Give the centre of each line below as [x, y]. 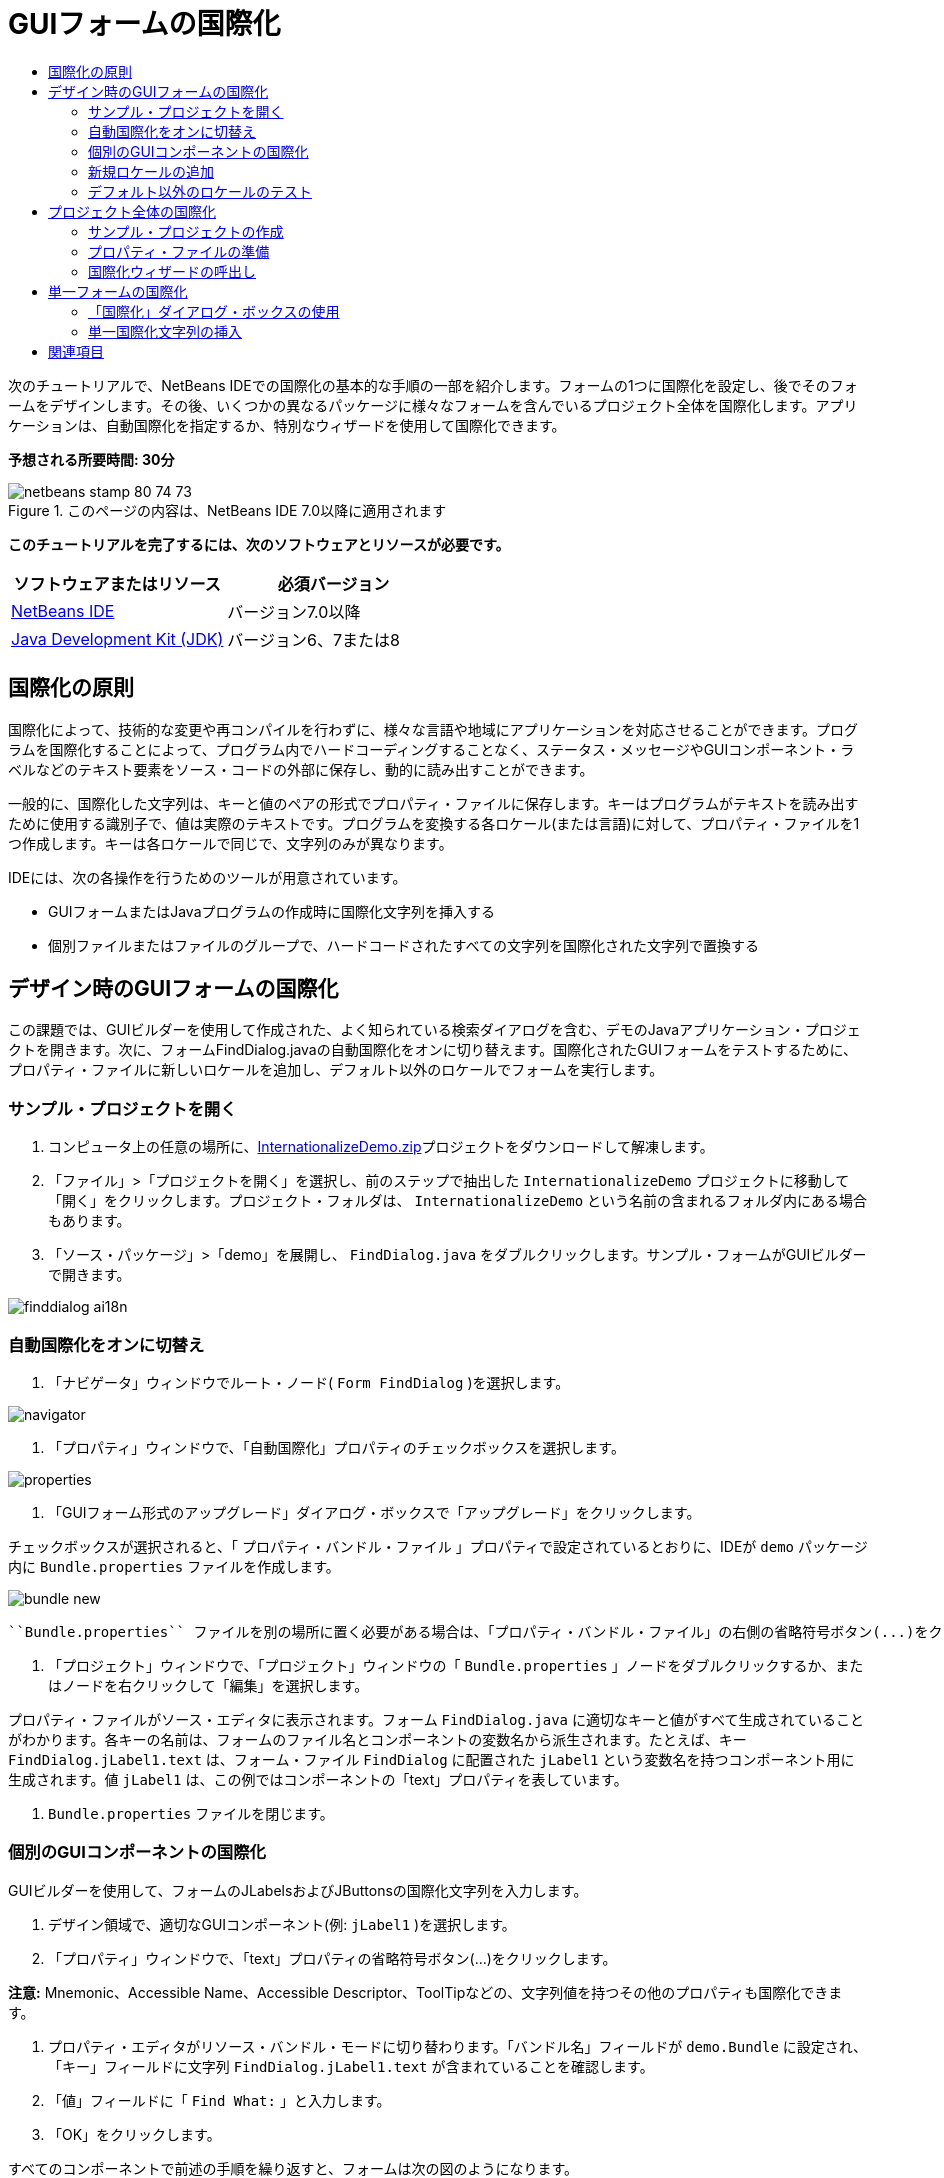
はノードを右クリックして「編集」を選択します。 [208, 1685]
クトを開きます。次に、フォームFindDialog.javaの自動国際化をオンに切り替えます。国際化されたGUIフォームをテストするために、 [433, 1050]
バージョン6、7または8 [313, 639]
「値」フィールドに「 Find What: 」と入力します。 [219, 2100]
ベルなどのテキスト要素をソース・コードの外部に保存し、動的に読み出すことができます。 [301, 769]
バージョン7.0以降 [294, 611]
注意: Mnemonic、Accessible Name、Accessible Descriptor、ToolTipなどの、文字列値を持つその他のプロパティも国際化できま [425, 1992]
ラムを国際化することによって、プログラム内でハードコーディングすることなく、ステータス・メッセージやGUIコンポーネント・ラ [431, 749]
